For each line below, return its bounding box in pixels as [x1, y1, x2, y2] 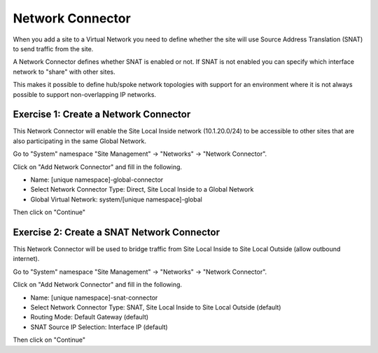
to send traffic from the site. [13, 44, 94, 53]
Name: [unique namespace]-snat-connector [30, 293, 158, 302]
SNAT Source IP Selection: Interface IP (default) [30, 323, 168, 331]
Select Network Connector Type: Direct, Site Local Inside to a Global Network [30, 185, 254, 194]
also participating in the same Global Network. [13, 137, 147, 145]
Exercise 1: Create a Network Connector [13, 109, 191, 121]
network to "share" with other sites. [13, 67, 115, 76]
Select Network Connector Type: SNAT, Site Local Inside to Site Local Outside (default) [30, 303, 281, 312]
